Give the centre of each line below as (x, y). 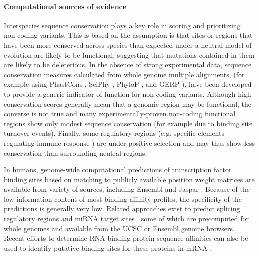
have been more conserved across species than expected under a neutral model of (128, 45)
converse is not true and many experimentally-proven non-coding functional (120, 114)
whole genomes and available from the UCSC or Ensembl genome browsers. (119, 228)
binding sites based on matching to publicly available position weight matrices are (129, 179)
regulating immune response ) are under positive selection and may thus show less (130, 142)
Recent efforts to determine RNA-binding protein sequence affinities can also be (126, 238)
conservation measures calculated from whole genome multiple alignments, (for (124, 74)
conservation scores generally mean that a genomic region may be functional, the (128, 104)
